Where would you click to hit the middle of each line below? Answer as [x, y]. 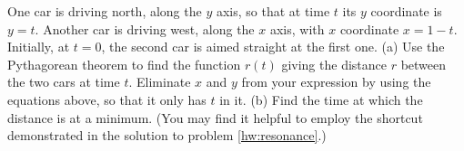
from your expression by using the [336, 82]
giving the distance [334, 64]
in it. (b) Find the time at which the [321, 99]
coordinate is [406, 11]
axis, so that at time [273, 11]
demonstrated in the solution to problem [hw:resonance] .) [167, 135]
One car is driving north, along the [105, 11]
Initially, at [39, 47]
